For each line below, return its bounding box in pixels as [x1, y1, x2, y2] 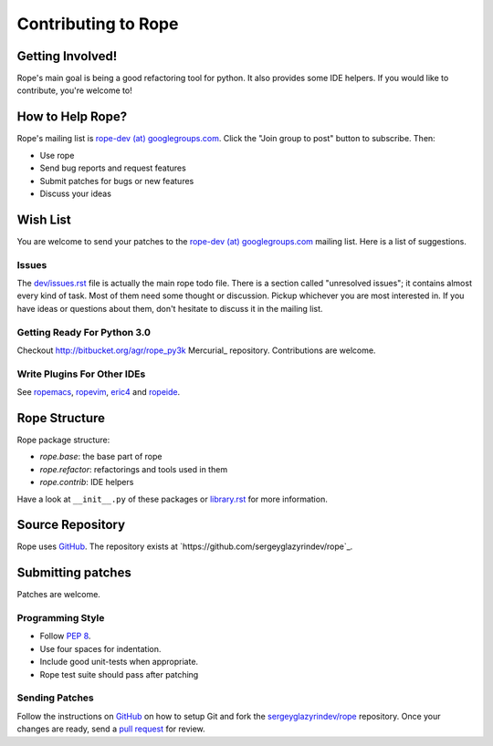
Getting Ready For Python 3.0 [16, 326, 151, 338]
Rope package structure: [16, 434, 110, 445]
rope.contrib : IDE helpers [39, 477, 134, 488]
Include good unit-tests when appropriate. [39, 657, 199, 668]
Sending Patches [16, 691, 95, 704]
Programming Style [16, 612, 105, 625]
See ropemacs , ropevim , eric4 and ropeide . [16, 387, 181, 398]
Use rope [39, 150, 75, 161]
